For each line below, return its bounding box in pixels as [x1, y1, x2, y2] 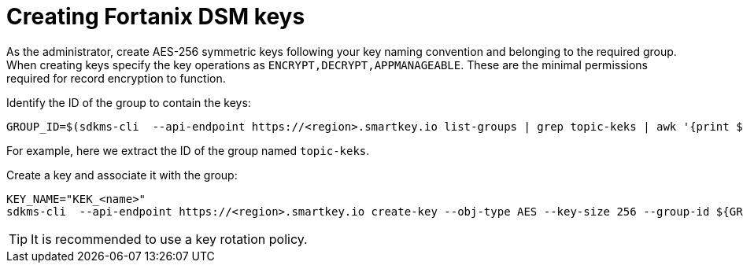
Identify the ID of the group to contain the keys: [6, 95, 251, 109]
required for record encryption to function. [6, 71, 226, 85]
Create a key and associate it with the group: [6, 168, 238, 182]
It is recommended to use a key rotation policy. [31, 230, 308, 247]
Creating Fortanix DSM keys [6, 3, 305, 30]
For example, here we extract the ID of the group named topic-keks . [6, 143, 370, 157]
